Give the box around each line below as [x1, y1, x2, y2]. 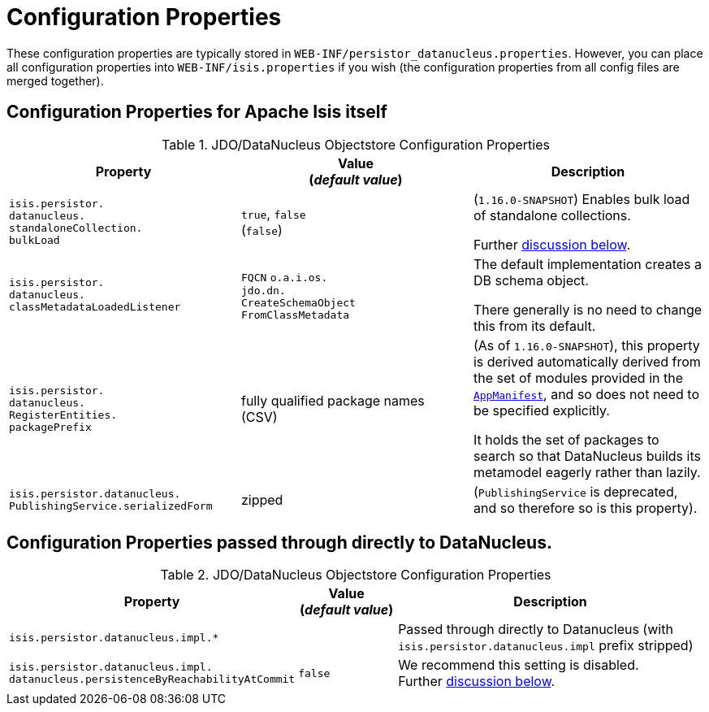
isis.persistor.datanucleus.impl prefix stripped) [398, 637, 694, 654]
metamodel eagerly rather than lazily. [473, 463, 701, 480]
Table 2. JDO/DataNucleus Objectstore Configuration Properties [160, 567, 551, 584]
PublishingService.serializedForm [9, 499, 213, 512]
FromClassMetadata [240, 309, 350, 322]
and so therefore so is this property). [473, 499, 698, 516]
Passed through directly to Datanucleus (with [398, 621, 673, 638]
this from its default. [473, 317, 596, 334]
